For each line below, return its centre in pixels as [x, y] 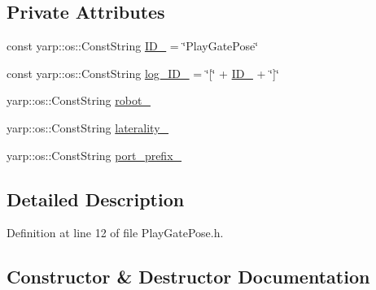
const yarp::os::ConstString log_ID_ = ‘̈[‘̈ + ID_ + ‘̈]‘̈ [143, 73]
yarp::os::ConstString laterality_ [88, 127]
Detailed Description [96, 199]
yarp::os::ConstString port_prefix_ [94, 155]
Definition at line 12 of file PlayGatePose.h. [115, 233]
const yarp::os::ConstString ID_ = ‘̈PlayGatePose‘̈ [133, 46]
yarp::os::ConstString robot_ [79, 100]
